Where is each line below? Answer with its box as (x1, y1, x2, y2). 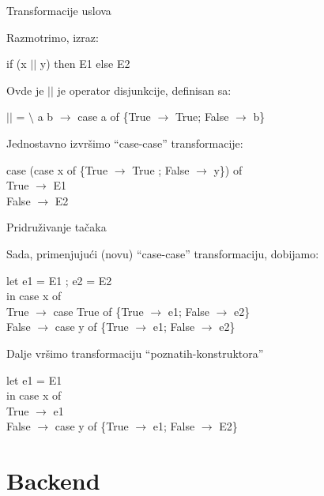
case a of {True (77, 108, 151, 125)
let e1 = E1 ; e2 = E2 (6, 272, 112, 288)
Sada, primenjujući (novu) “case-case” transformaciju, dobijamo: (6, 245, 319, 261)
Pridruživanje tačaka (6, 219, 107, 235)
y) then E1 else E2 (40, 55, 130, 72)
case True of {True (53, 302, 144, 319)
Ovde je (6, 81, 44, 98)
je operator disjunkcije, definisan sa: (57, 81, 232, 98)
